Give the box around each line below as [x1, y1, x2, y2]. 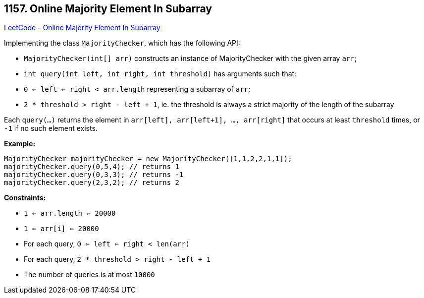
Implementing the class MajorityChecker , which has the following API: [4, 39, 240, 48]
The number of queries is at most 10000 [24, 270, 155, 279]
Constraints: [4, 193, 46, 202]
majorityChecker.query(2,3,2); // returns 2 [4, 179, 180, 187]
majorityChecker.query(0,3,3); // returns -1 [4, 171, 184, 179]
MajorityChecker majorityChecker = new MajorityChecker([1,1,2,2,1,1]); [4, 155, 292, 163]
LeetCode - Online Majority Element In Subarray [4, 23, 160, 32]
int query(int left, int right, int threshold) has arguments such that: [24, 69, 297, 78]
